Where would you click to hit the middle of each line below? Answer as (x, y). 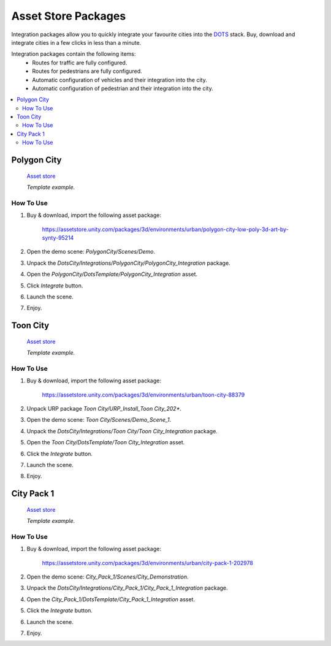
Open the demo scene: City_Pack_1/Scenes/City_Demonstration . (108, 577)
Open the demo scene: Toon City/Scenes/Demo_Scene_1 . (99, 420)
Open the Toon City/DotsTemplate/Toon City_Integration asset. (106, 443)
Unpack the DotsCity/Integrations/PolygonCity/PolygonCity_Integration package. (128, 263)
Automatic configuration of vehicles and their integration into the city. (120, 80)
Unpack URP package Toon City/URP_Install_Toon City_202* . (104, 409)
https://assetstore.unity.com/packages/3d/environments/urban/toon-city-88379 (143, 395)
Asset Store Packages (69, 16)
